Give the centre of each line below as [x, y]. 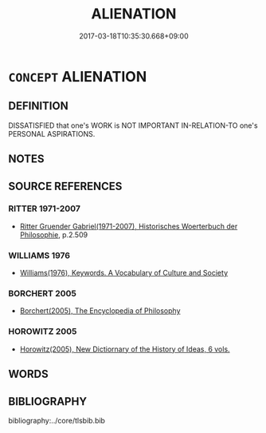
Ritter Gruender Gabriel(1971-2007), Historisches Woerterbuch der [129, 226]
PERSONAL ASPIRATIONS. [52, 133]
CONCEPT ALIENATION [78, 76]
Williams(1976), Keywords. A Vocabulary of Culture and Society [124, 273]
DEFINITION [39, 106]
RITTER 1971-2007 [45, 209]
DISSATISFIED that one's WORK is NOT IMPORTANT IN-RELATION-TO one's [133, 125]
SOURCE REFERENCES [65, 186]
